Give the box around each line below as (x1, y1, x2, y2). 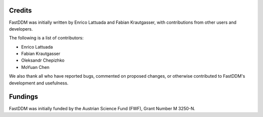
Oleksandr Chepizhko (21, 57, 65, 63)
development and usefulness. (9, 80, 69, 86)
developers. (9, 26, 33, 32)
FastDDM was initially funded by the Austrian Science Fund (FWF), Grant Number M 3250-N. (9, 105, 196, 111)
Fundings (9, 93, 38, 101)
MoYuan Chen (21, 64, 50, 70)
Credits (9, 6, 32, 15)
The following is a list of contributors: (9, 35, 84, 41)
